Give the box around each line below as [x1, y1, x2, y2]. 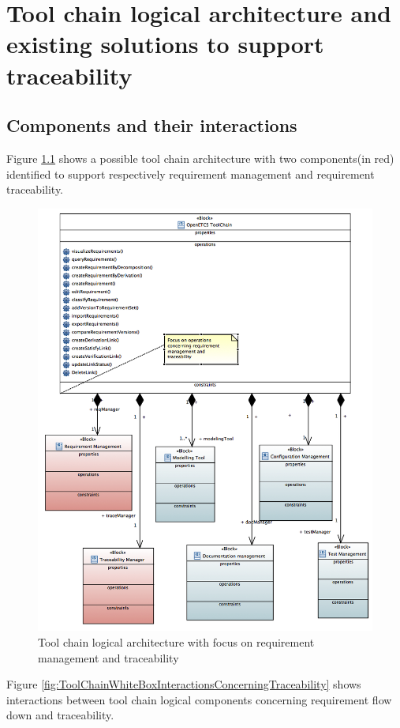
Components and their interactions [6, 113, 297, 138]
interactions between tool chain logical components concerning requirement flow [6, 691, 392, 707]
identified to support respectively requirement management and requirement [6, 165, 375, 182]
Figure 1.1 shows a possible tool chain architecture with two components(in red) [6, 149, 394, 166]
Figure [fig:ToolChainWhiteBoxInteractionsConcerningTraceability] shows [6, 676, 361, 692]
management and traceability [38, 649, 179, 666]
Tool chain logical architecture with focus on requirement [38, 634, 315, 651]
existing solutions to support [6, 28, 324, 60]
